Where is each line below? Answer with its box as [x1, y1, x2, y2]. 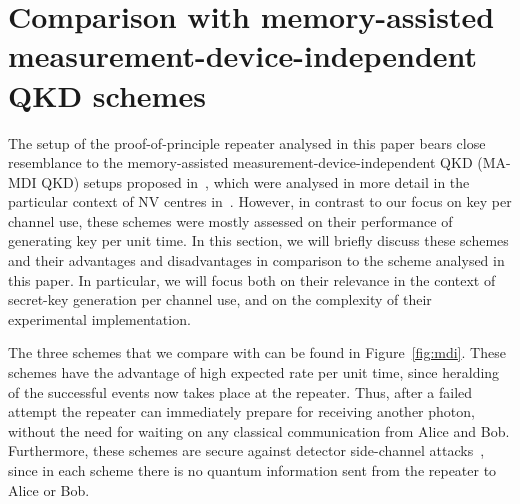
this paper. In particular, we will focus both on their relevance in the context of [8, 269, 496, 290]
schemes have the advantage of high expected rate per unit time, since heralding [8, 362, 500, 383]
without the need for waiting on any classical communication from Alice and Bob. [8, 420, 510, 441]
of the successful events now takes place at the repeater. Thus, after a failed [8, 381, 473, 402]
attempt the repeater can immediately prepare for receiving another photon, [8, 401, 475, 422]
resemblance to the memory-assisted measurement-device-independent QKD [8, 152, 473, 173]
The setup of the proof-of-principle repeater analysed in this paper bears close [8, 132, 486, 153]
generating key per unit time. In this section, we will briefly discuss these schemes [8, 230, 509, 251]
